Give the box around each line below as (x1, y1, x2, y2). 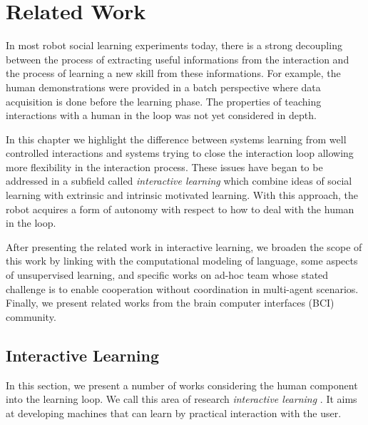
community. (6, 309, 56, 324)
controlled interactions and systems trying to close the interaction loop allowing (6, 145, 354, 160)
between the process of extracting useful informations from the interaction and (6, 51, 349, 66)
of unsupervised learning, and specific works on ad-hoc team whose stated (6, 267, 329, 282)
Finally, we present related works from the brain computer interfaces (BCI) (6, 295, 334, 310)
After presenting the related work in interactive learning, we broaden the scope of (6, 239, 362, 254)
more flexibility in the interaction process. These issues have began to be (6, 159, 323, 174)
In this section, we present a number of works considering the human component (6, 377, 358, 392)
